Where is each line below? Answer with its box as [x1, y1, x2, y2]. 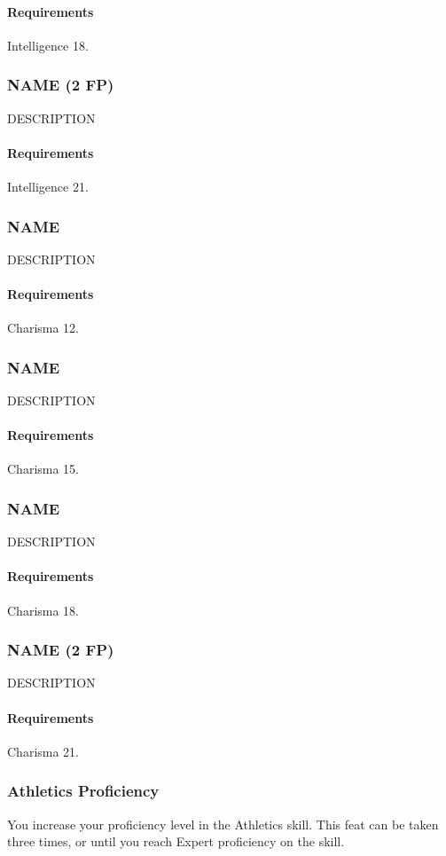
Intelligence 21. [7, 177, 89, 195]
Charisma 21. [7, 742, 80, 760]
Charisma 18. [7, 601, 80, 619]
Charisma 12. [7, 318, 80, 337]
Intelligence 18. [7, 35, 89, 54]
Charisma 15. [7, 459, 80, 478]
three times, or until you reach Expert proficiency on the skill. [7, 832, 345, 851]
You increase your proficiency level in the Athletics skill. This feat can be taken [7, 814, 439, 833]
